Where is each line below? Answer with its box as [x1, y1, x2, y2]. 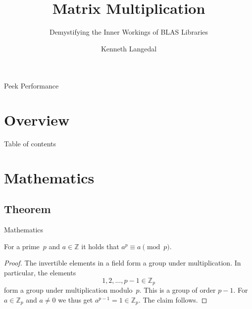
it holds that [81, 241, 119, 251]
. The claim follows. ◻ [138, 294, 207, 305]
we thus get [58, 294, 93, 305]
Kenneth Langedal [101, 43, 157, 53]
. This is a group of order [139, 285, 216, 295]
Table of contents [4, 138, 56, 149]
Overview [4, 110, 70, 130]
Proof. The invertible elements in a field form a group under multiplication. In [4, 258, 241, 268]
